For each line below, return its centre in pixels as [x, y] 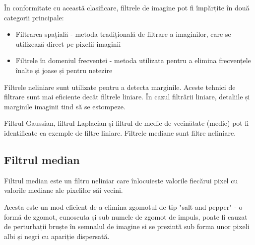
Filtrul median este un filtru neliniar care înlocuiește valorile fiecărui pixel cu [121, 180]
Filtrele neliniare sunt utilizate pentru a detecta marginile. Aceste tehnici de [120, 87]
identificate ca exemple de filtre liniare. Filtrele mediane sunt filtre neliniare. [120, 132]
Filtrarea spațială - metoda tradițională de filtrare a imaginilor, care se [123, 34]
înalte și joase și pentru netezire [64, 70]
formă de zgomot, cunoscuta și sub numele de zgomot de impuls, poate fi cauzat [126, 216]
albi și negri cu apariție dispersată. [57, 236]
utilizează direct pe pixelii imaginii [68, 43]
